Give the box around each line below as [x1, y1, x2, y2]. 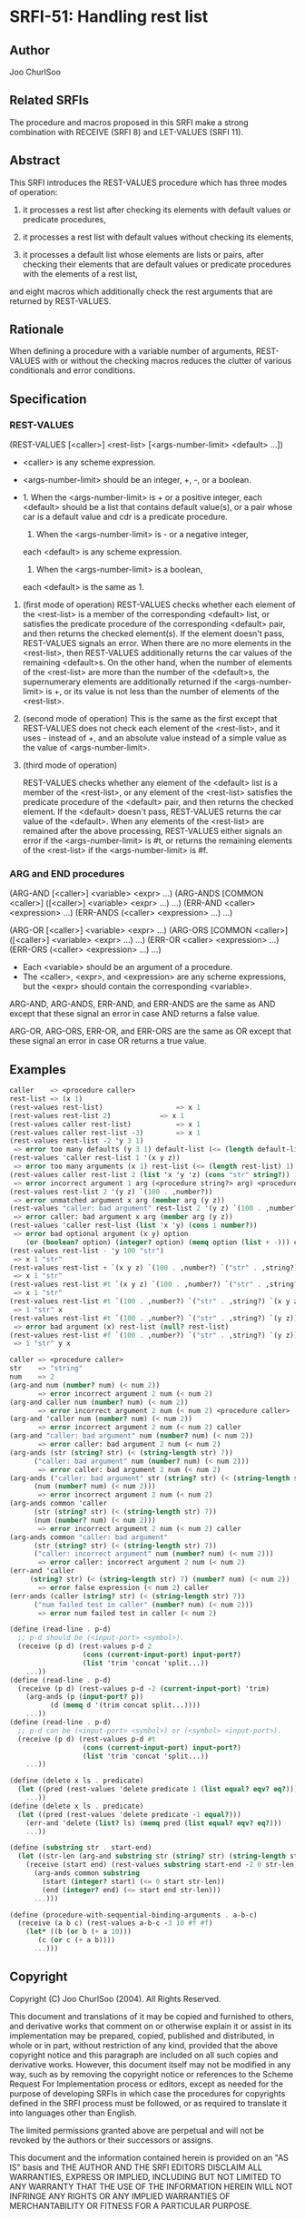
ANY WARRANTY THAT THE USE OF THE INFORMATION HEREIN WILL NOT [9, 2181, 293, 2192]
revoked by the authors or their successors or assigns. [9, 2135, 213, 2145]
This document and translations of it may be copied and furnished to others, [9, 2010, 295, 2021]
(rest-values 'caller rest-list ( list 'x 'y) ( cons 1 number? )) [9, 1221, 258, 1231]
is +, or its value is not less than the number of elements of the [45, 686, 280, 697]
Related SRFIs [9, 93, 89, 108]
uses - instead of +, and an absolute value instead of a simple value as [22, 732, 288, 743]
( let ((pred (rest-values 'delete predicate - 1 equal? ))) [17, 1810, 242, 1819]
